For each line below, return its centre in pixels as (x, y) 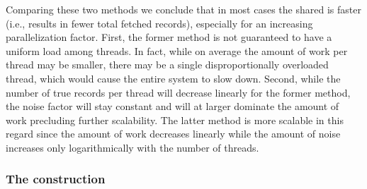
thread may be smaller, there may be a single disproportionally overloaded (167, 65)
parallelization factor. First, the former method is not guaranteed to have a (169, 37)
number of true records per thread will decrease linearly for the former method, (178, 92)
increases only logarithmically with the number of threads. (132, 147)
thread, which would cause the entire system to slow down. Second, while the (173, 78)
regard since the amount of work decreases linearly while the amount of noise (173, 134)
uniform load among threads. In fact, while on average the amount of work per (177, 50)
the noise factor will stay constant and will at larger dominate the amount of (173, 106)
